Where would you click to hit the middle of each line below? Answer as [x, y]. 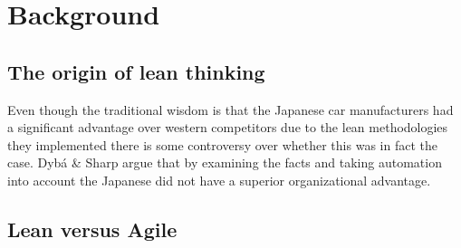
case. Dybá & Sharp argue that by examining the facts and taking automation [225, 162]
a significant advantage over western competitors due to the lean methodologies [228, 127]
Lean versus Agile [92, 229]
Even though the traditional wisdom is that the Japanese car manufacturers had [230, 109]
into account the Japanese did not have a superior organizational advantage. [219, 180]
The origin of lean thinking [136, 71]
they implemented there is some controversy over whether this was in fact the [222, 144]
